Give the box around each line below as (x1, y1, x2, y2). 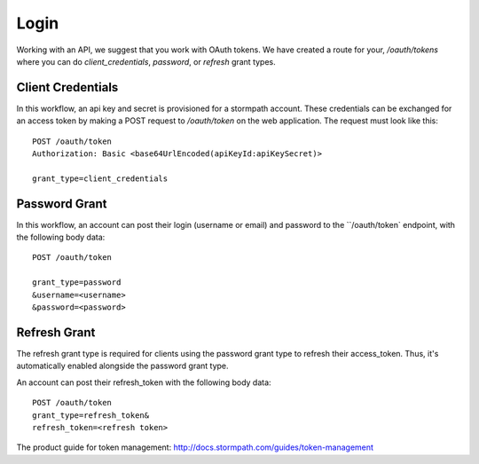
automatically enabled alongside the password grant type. (16, 360, 230, 372)
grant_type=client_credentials (32, 173, 169, 184)
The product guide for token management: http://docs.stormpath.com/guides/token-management (16, 442, 374, 452)
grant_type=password (32, 278, 122, 287)
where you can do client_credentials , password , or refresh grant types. (16, 56, 277, 67)
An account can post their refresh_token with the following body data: (16, 377, 271, 388)
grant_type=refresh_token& (32, 410, 150, 421)
